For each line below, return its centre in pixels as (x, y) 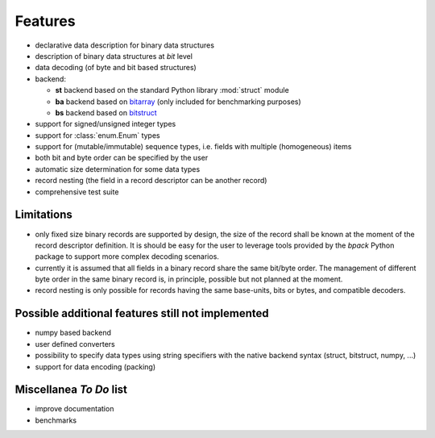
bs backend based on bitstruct (106, 112)
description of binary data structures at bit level (114, 56)
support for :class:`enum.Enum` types (97, 135)
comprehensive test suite (77, 192)
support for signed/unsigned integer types (106, 124)
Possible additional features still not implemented (142, 313)
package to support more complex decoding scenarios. (127, 257)
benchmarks (56, 420)
